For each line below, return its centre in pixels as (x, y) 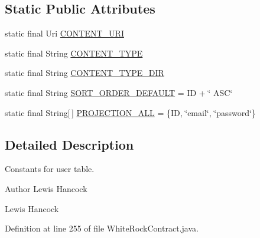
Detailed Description (69, 144)
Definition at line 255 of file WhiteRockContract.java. (102, 228)
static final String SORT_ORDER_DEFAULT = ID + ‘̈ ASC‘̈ (119, 92)
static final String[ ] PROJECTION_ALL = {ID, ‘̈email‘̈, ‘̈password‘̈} (130, 112)
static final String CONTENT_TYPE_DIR (84, 73)
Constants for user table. (50, 169)
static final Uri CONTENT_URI (64, 33)
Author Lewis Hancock (46, 188)
